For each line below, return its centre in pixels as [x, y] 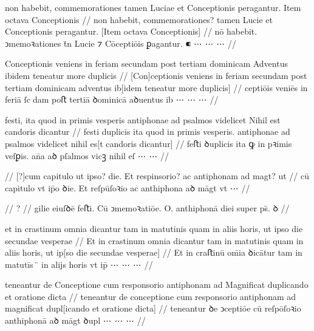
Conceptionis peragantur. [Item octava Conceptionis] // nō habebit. [131, 31]
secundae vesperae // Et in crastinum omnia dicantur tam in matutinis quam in [154, 240]
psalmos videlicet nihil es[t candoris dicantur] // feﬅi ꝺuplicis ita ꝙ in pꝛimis [148, 143]
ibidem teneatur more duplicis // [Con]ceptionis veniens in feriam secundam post [156, 75]
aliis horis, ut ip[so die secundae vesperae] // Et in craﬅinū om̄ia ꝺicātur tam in [154, 252]
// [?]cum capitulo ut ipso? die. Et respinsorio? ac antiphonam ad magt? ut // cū [157, 176]
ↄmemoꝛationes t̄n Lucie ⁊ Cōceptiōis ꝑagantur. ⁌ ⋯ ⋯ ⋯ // [121, 43]
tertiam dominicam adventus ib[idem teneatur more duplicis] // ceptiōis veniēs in [156, 87]
